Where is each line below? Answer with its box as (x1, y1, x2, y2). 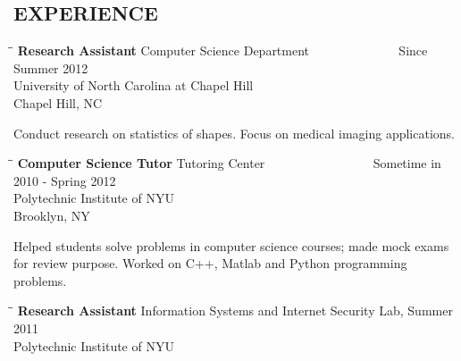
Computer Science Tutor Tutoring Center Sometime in (17, 154, 441, 172)
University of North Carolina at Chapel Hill (13, 76, 254, 95)
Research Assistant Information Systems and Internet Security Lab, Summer (17, 301, 453, 320)
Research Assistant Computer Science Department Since (17, 41, 428, 60)
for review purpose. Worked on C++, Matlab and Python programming (13, 254, 407, 273)
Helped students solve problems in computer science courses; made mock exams (13, 236, 449, 255)
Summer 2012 (13, 58, 88, 77)
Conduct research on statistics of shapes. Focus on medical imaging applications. (13, 123, 455, 142)
